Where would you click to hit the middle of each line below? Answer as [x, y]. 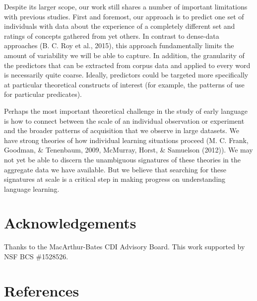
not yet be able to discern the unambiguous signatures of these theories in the [122, 159]
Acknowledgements [70, 223]
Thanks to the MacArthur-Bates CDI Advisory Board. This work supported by [125, 247]
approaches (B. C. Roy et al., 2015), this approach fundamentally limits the [119, 45]
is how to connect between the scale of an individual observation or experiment [124, 120]
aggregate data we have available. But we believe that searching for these [115, 169]
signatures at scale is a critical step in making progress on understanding [115, 179]
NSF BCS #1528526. [36, 256]
